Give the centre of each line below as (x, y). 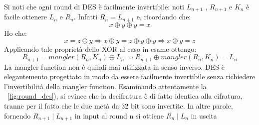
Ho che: (15, 33)
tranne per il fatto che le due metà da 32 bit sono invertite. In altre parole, (119, 105)
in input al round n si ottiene (119, 115)
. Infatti (86, 17)
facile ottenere (25, 17)
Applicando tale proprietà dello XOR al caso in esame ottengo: (100, 49)
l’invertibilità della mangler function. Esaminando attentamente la (105, 86)
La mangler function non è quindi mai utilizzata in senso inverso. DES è (114, 66)
